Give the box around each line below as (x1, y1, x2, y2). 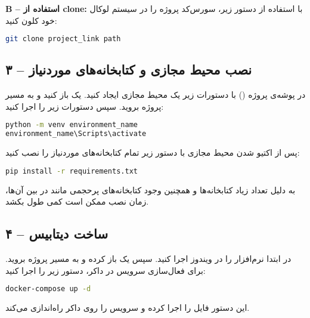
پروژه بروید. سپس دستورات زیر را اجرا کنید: (5, 100, 164, 112)
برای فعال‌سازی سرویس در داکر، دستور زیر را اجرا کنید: (5, 264, 206, 276)
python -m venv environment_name (5, 121, 138, 129)
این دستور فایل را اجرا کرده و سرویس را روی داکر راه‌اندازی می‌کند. (5, 301, 250, 314)
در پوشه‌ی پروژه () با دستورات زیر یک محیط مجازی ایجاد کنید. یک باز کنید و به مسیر (5, 88, 306, 101)
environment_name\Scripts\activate (5, 129, 147, 138)
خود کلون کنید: (5, 14, 57, 26)
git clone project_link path (5, 35, 121, 44)
